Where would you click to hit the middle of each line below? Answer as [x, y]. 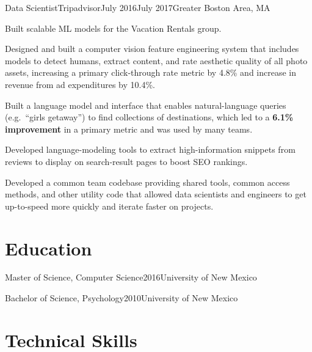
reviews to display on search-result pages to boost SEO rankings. [126, 161]
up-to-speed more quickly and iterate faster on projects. [109, 206]
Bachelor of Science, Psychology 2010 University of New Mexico [122, 298]
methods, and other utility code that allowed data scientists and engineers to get [156, 194]
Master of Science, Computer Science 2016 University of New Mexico [131, 277]
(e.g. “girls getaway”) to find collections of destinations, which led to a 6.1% [149, 117]
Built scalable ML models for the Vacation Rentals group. [113, 28]
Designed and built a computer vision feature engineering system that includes [152, 49]
